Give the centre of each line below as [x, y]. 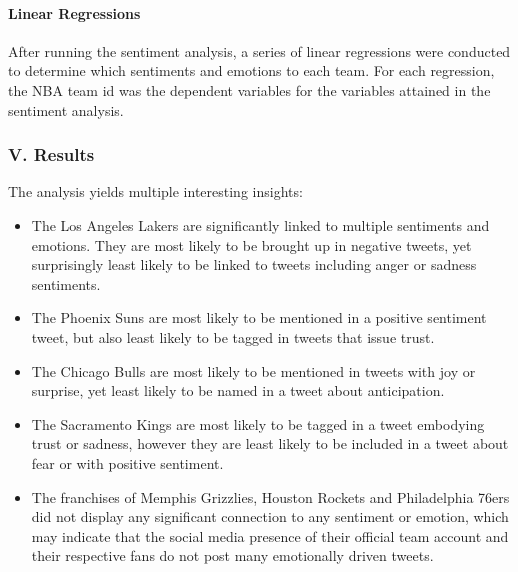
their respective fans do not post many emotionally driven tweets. [232, 555]
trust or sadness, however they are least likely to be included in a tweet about [270, 443]
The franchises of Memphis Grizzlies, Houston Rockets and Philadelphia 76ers [270, 496]
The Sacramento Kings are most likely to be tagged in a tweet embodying [258, 423]
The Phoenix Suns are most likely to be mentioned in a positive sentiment [259, 317]
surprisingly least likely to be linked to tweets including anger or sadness [254, 264]
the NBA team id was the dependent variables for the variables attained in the [249, 89]
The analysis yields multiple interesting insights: [155, 191]
